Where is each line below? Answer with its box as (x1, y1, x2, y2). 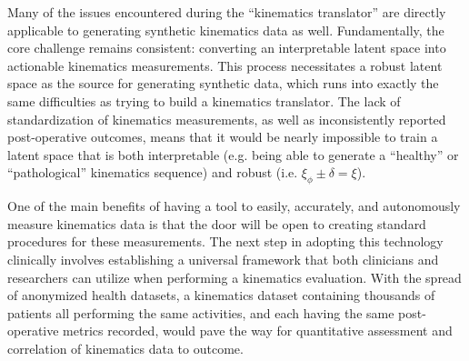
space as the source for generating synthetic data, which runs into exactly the (7, 74, 439, 93)
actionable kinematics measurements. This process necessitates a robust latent (7, 55, 443, 75)
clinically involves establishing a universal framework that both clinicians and (7, 249, 439, 268)
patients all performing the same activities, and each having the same (7, 303, 394, 322)
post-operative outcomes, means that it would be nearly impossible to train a (7, 127, 438, 146)
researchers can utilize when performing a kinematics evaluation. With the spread (7, 267, 462, 286)
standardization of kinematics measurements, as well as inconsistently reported (7, 109, 446, 128)
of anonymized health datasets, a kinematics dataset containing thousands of (7, 286, 435, 305)
